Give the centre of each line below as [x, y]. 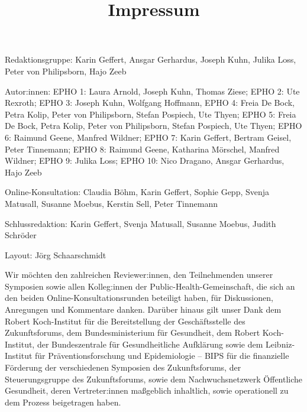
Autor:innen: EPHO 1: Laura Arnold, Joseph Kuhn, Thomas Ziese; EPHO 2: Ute [152, 91]
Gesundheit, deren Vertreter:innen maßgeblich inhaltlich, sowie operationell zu [147, 390]
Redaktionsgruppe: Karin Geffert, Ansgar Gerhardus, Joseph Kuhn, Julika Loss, [151, 59]
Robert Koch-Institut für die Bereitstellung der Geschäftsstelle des [125, 321]
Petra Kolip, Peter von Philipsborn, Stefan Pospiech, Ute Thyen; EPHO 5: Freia [151, 114]
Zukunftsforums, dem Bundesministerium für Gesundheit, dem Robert [133, 332]
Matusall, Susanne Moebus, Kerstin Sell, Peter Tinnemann [111, 203]
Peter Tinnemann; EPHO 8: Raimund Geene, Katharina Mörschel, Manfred [142, 149]
